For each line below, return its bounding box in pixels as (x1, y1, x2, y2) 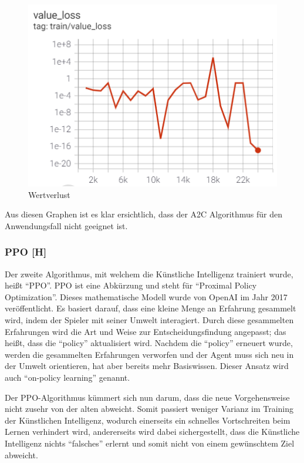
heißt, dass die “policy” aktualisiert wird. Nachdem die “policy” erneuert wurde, (5, 337, 293, 349)
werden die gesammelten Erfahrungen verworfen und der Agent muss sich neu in (5, 348, 294, 360)
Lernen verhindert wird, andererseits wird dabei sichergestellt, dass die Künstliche (5, 425, 300, 438)
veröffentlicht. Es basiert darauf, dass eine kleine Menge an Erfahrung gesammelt (5, 302, 296, 314)
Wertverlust (28, 188, 70, 200)
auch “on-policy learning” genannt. (5, 371, 130, 384)
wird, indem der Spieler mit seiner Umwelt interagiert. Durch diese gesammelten (5, 314, 294, 326)
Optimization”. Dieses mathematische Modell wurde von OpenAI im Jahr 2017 (5, 290, 288, 303)
